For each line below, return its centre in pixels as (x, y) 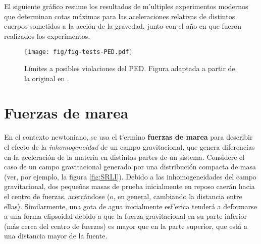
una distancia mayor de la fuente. (56, 236)
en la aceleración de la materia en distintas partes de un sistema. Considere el (124, 157)
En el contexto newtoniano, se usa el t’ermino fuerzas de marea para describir (128, 137)
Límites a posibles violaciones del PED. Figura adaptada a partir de (130, 68)
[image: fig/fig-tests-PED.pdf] (79, 52)
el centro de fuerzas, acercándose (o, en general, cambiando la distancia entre (123, 196)
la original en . (47, 78)
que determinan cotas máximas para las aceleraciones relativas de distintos (120, 16)
